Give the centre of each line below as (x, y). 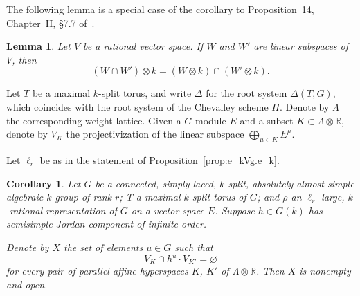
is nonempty (325, 271)
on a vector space (168, 210)
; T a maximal (150, 197)
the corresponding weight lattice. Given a (94, 120)
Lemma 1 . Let (38, 46)
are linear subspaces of (301, 46)
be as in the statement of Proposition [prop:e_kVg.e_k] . (160, 159)
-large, (331, 197)
